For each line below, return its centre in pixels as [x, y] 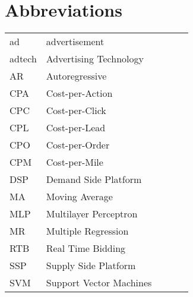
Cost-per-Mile [75, 162]
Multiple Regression [87, 231]
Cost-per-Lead [76, 128]
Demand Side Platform [94, 179]
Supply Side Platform [91, 266]
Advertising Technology [95, 59]
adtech [23, 59]
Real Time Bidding [86, 248]
